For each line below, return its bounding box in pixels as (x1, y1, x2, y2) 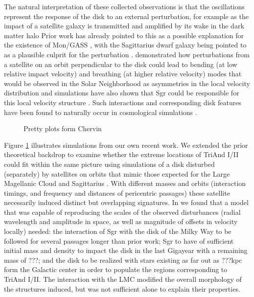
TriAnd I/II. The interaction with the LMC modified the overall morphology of (4, 274, 242, 284)
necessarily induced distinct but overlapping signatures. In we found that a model (4, 197, 249, 207)
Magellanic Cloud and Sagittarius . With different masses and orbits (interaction (4, 178, 246, 188)
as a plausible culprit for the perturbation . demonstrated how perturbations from (4, 49, 250, 59)
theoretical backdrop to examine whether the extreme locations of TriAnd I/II (4, 149, 239, 160)
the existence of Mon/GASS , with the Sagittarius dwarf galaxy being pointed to (4, 40, 247, 50)
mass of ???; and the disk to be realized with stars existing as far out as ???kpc (4, 254, 242, 265)
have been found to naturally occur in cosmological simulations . (4, 107, 197, 117)
